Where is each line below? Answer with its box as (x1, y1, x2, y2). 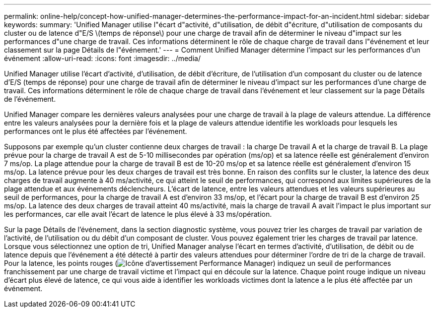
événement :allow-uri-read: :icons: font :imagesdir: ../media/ (4, 54, 201, 62)
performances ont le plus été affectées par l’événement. (4, 127, 187, 135)
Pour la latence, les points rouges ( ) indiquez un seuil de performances (4, 259, 391, 267)
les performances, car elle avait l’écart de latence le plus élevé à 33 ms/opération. (4, 210, 272, 218)
